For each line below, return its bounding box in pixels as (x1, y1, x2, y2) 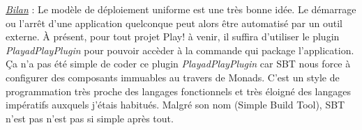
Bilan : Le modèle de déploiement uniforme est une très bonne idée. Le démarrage (6, 2, 356, 16)
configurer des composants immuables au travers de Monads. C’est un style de (6, 70, 340, 84)
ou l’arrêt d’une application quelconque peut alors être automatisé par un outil (6, 15, 343, 30)
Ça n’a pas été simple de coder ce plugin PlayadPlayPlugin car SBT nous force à (6, 56, 351, 71)
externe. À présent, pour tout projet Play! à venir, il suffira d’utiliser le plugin (6, 29, 340, 44)
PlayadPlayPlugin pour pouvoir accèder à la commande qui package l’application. (6, 42, 354, 57)
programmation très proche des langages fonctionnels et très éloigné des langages (6, 83, 351, 98)
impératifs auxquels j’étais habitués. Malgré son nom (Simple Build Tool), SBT (6, 97, 345, 112)
